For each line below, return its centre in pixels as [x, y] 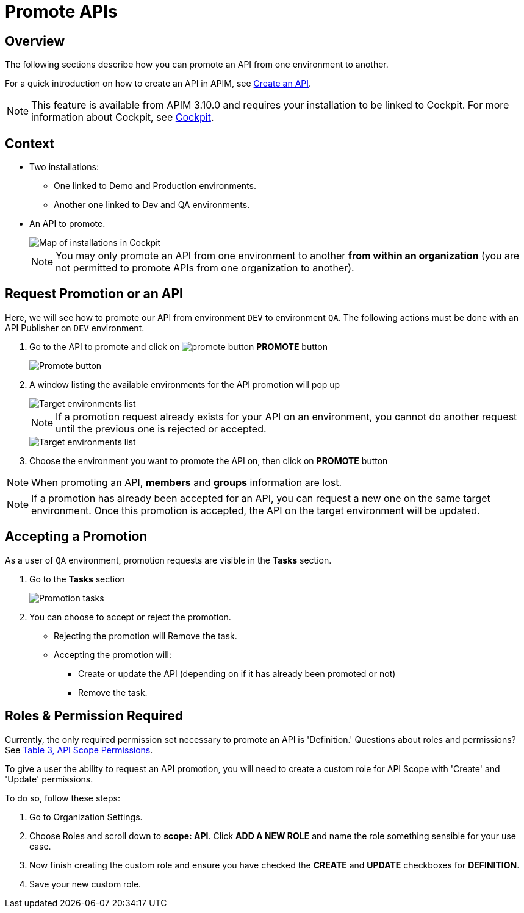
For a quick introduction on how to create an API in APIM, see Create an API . [158, 84]
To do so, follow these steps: [63, 798]
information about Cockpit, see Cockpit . [123, 117]
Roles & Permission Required [94, 716]
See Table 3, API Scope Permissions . [79, 750]
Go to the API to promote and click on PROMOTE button [178, 346]
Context [30, 143]
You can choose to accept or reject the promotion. [130, 617]
